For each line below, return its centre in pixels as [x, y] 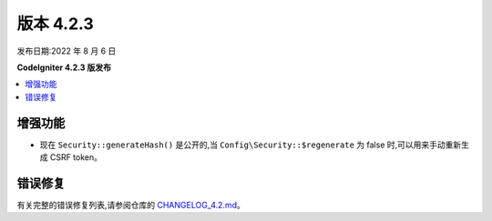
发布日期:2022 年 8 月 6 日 [67, 51]
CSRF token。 [76, 157]
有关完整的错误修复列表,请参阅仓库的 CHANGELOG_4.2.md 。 [131, 205]
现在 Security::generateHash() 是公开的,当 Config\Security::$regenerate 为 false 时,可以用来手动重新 [251, 145]
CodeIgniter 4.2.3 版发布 [64, 67]
